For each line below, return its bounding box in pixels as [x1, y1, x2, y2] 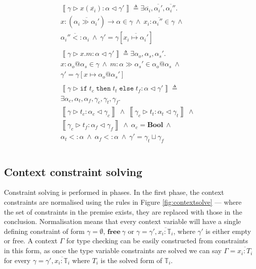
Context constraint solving [4, 164, 142, 179]
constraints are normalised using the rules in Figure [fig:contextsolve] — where [4, 197, 242, 207]
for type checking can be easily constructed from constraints [66, 235, 249, 246]
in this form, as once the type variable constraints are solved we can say [4, 245, 222, 256]
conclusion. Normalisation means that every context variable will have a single [4, 216, 241, 226]
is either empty [206, 225, 251, 236]
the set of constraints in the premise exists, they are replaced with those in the [4, 206, 243, 217]
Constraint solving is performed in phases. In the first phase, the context [4, 187, 224, 197]
